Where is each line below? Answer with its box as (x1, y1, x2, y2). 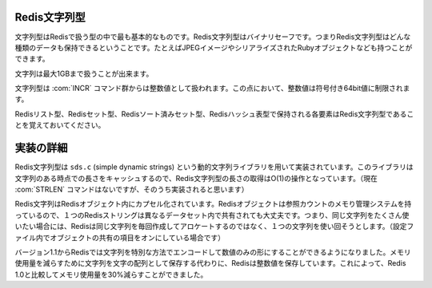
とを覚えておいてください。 (14, 120, 106, 130)
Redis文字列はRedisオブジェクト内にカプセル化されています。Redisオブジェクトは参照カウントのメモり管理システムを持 (14, 199, 412, 209)
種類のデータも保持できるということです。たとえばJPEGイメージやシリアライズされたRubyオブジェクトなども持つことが (14, 42, 413, 52)
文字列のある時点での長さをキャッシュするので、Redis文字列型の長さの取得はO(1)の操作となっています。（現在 (14, 173, 378, 183)
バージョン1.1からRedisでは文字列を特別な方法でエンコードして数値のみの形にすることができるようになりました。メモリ (14, 247, 411, 257)
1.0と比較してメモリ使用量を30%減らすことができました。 (14, 270, 208, 279)
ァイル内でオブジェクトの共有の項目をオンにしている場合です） (14, 232, 226, 243)
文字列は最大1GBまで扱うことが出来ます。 (14, 69, 154, 78)
